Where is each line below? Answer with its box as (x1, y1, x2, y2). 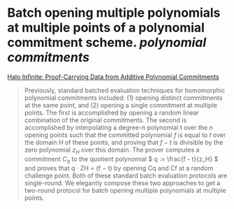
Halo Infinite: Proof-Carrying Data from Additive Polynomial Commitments (7, 72, 219, 81)
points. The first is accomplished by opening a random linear (24, 108, 199, 117)
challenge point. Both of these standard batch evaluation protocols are (24, 171, 228, 180)
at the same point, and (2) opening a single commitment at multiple (24, 101, 218, 109)
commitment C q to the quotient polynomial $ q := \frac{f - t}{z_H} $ (24, 154, 219, 165)
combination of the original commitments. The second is (24, 115, 187, 124)
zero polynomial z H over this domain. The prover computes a (24, 145, 200, 155)
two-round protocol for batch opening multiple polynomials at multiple (24, 186, 226, 194)
